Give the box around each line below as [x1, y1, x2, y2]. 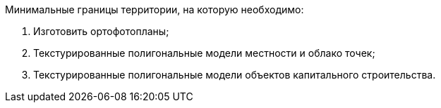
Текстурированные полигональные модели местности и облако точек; [33, 47, 375, 59]
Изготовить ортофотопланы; [33, 25, 169, 37]
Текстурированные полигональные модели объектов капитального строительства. [33, 69, 436, 81]
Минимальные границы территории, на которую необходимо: [5, 4, 304, 15]
